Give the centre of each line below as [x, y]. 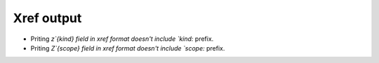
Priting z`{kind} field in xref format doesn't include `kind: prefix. [122, 39]
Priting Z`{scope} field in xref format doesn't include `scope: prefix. [128, 48]
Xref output [47, 18]
